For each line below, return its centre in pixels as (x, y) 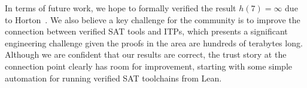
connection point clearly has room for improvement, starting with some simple (148, 66)
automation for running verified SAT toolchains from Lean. (113, 78)
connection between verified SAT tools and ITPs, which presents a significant (146, 31)
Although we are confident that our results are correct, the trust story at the (146, 54)
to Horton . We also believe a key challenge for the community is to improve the (153, 19)
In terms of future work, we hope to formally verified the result (121, 8)
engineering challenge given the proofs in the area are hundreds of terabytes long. (154, 43)
